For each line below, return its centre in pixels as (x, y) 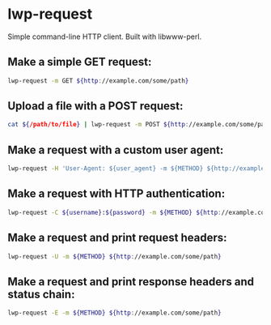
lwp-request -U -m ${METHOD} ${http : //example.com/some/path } (114, 256)
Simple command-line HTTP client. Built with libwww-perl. (105, 36)
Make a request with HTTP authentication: (116, 194)
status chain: (41, 294)
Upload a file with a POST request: (95, 106)
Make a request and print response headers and (131, 282)
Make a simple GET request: (80, 62)
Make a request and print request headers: (117, 238)
